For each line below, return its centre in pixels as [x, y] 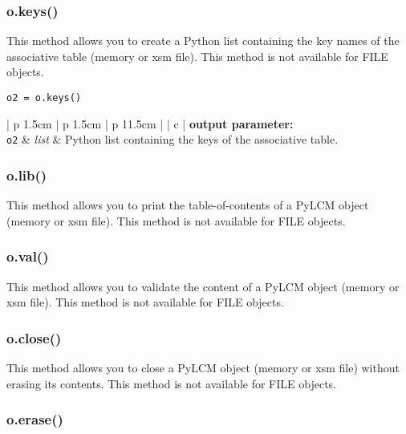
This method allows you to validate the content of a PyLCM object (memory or [203, 286]
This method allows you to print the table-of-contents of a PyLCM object [188, 205]
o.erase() [35, 419]
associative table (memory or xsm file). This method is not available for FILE [197, 56]
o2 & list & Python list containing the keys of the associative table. [173, 139]
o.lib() [27, 174]
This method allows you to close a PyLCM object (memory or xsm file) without [203, 367]
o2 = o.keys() [44, 98]
